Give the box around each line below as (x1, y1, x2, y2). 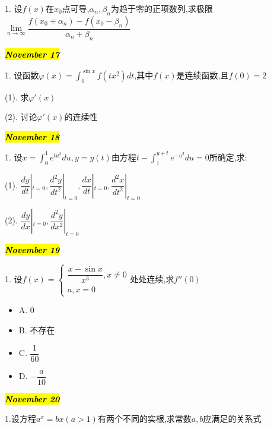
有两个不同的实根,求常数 (97, 412, 192, 425)
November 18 (5, 130, 60, 143)
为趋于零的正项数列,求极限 (111, 2, 213, 14)
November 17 (5, 48, 60, 60)
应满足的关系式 (203, 412, 262, 425)
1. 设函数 (5, 68, 39, 81)
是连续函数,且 (176, 68, 229, 81)
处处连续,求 (130, 273, 174, 285)
